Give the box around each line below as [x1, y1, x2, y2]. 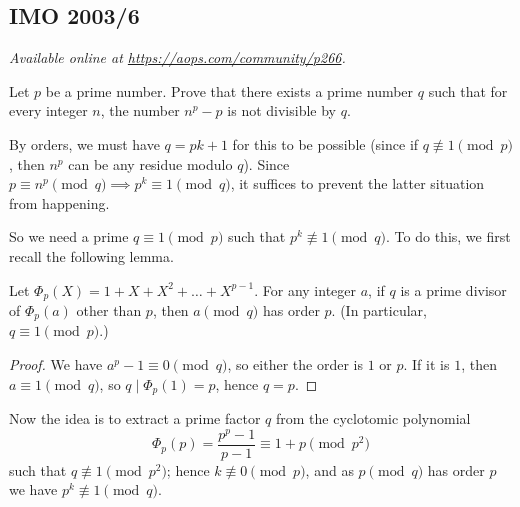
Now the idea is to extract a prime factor [9, 408, 261, 429]
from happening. [9, 192, 110, 213]
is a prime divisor [400, 279, 507, 300]
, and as [305, 459, 354, 480]
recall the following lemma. [9, 245, 174, 266]
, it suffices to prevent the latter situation [230, 173, 485, 194]
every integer [9, 100, 88, 121]
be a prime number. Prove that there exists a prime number [45, 80, 414, 101]
